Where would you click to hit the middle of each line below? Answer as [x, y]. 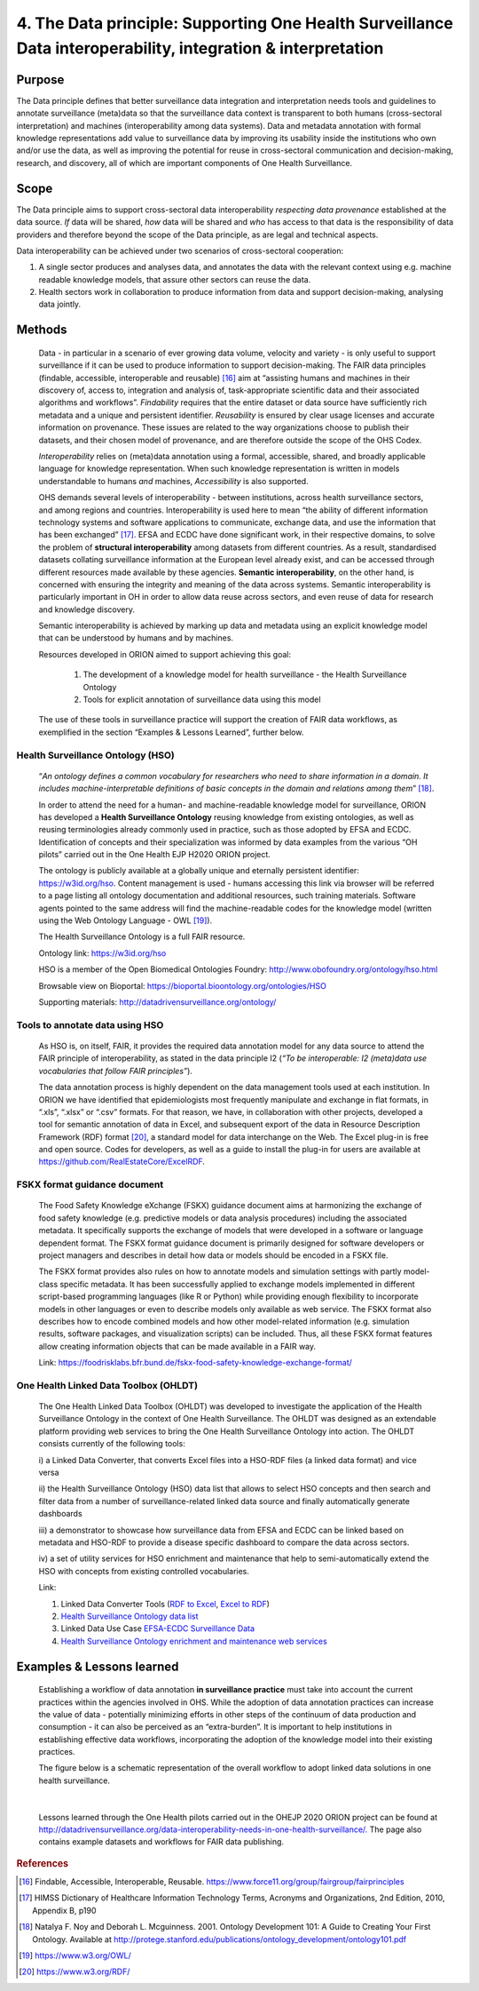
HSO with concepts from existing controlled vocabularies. [144, 1571]
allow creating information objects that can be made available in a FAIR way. [177, 1346]
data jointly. [60, 304]
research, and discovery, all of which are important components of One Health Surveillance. [185, 163]
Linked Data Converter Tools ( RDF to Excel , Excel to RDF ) [165, 1604]
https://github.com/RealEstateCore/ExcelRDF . [122, 1162]
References [43, 1863]
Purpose [40, 80]
